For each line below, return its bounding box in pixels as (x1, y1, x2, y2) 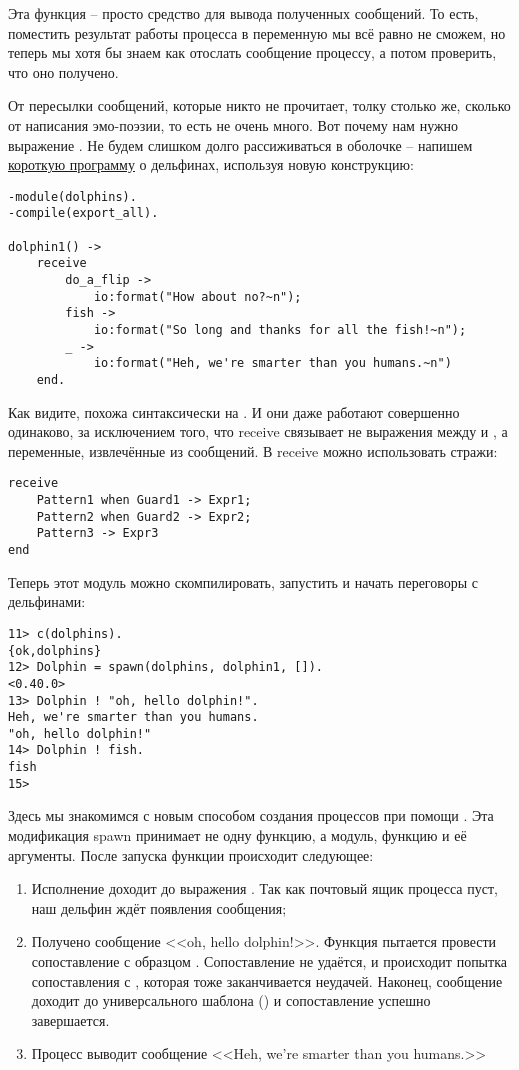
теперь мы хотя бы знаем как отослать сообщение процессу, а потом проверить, (8, 42, 497, 63)
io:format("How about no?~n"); (93, 289, 302, 304)
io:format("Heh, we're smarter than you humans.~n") (93, 356, 452, 371)
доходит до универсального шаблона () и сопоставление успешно (31, 990, 431, 1011)
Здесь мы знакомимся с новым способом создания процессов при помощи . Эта (8, 805, 494, 826)
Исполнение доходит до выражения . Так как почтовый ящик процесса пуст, (31, 878, 498, 899)
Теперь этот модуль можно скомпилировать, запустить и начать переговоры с (8, 571, 479, 592)
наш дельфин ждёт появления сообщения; (31, 897, 287, 918)
